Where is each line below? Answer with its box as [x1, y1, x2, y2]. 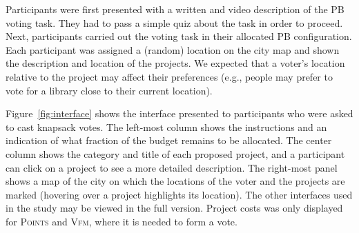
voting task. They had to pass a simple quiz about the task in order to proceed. [6, 15, 343, 30]
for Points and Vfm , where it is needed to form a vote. [6, 214, 237, 228]
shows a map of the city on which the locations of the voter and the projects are [6, 174, 345, 188]
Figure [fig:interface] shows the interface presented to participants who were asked [6, 106, 353, 121]
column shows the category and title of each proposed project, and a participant [6, 146, 345, 161]
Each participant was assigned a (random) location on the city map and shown [6, 42, 340, 57]
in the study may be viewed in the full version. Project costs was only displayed [6, 201, 343, 215]
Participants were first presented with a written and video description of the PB [6, 2, 345, 16]
